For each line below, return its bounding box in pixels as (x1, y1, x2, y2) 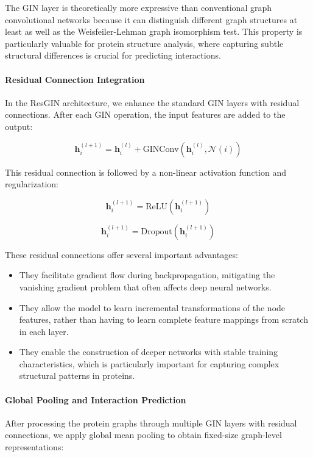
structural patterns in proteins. (19, 369, 135, 382)
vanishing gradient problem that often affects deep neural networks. (19, 280, 272, 293)
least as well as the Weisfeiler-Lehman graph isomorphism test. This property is (5, 25, 303, 38)
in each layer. (19, 325, 69, 337)
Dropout (141, 227, 172, 236)
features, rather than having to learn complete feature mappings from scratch (19, 313, 308, 326)
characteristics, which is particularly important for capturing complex (19, 357, 280, 370)
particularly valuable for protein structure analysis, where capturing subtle (5, 37, 284, 49)
